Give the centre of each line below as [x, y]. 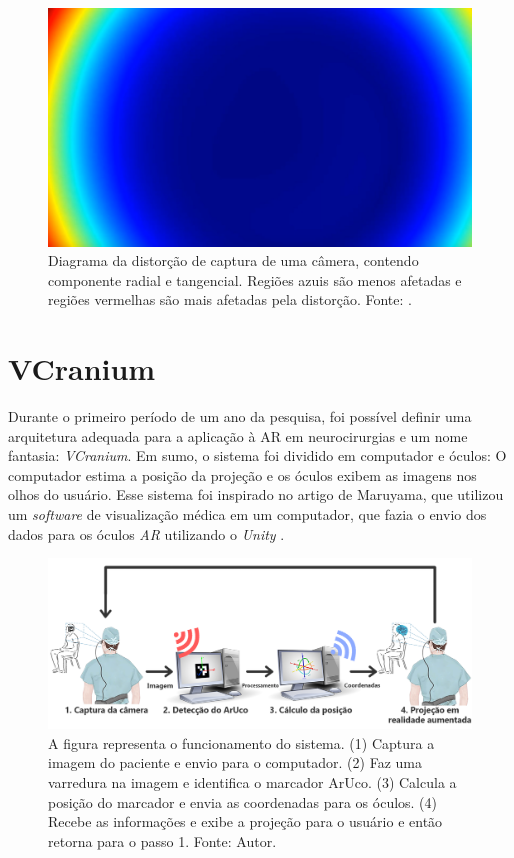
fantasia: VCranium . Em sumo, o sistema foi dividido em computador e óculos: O [257, 455]
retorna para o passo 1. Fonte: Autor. [162, 840]
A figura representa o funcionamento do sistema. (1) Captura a [241, 742]
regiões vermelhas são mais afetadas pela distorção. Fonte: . [230, 299]
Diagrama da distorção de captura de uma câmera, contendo [233, 260]
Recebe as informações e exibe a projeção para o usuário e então [245, 821]
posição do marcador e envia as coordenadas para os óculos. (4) [243, 801]
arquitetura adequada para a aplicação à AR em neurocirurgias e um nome [238, 435]
